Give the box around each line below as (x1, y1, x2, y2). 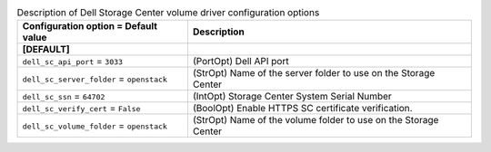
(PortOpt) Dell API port (192, 55, 290, 68)
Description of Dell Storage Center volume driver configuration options (16, 6, 320, 19)
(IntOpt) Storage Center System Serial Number (192, 90, 393, 103)
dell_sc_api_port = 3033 (22, 55, 123, 68)
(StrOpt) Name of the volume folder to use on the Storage (192, 114, 439, 127)
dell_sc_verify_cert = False (22, 102, 141, 115)
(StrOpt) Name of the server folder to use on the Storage (192, 67, 436, 80)
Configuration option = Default (22, 20, 158, 33)
